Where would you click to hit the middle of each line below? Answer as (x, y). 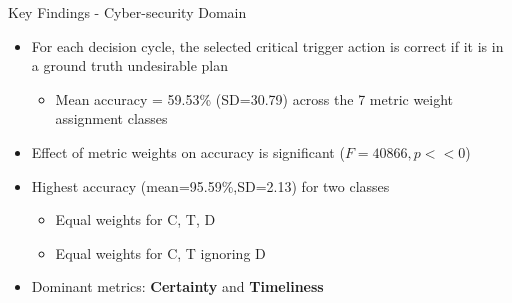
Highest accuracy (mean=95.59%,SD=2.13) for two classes (210, 185)
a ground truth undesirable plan (130, 65)
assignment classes (111, 118)
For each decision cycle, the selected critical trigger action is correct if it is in (267, 45)
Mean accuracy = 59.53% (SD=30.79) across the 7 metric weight (254, 98)
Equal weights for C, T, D (135, 219)
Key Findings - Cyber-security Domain (127, 12)
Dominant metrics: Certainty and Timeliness (177, 286)
